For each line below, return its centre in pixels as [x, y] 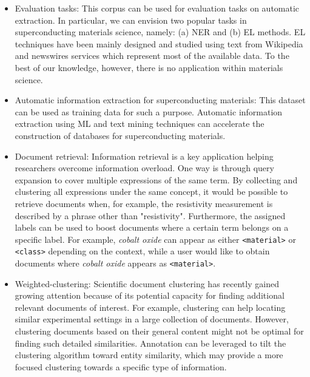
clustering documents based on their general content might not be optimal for [159, 331]
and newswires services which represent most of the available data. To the [152, 56]
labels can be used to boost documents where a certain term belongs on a [152, 227]
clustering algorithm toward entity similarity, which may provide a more [149, 355]
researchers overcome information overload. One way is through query [144, 168]
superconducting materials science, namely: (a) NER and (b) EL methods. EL [160, 32]
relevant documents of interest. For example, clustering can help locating [150, 307]
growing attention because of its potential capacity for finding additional [150, 295]
